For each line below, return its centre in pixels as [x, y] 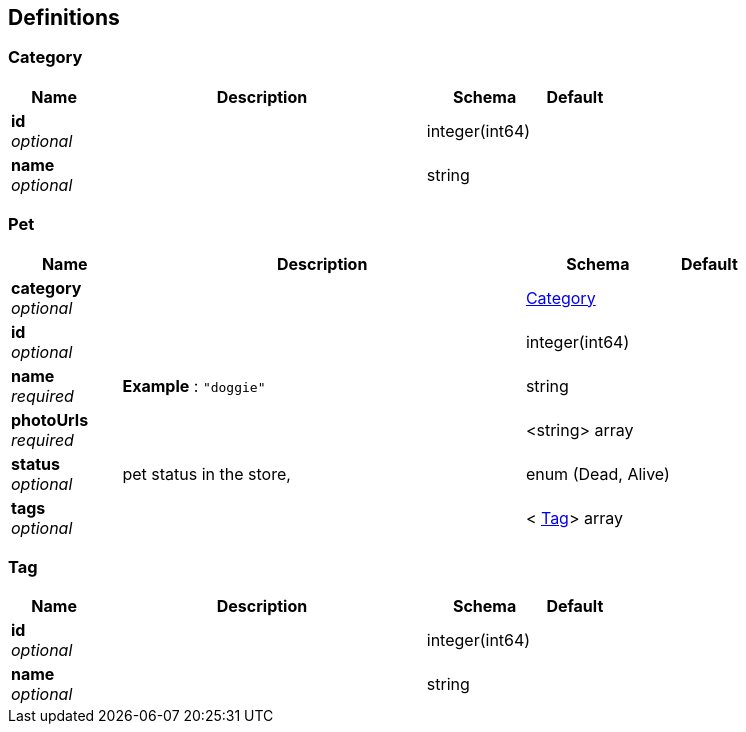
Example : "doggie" [194, 385]
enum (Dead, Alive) [597, 473]
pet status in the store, [206, 473]
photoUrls [50, 419]
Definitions [64, 17]
